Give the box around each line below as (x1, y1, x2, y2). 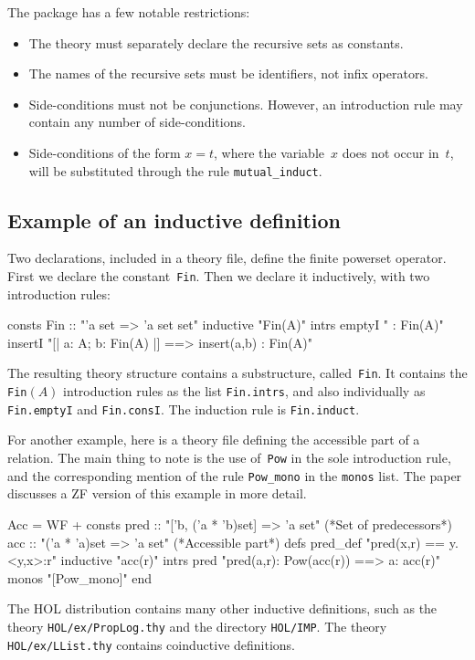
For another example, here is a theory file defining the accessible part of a (7, 430, 420, 449)
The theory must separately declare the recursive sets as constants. (28, 33, 404, 52)
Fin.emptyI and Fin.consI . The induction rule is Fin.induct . (7, 399, 360, 418)
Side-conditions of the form (28, 142, 181, 162)
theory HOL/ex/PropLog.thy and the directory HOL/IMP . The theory (7, 616, 387, 635)
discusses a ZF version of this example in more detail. (7, 484, 307, 503)
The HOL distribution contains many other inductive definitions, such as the (7, 599, 438, 618)
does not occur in (342, 142, 439, 162)
